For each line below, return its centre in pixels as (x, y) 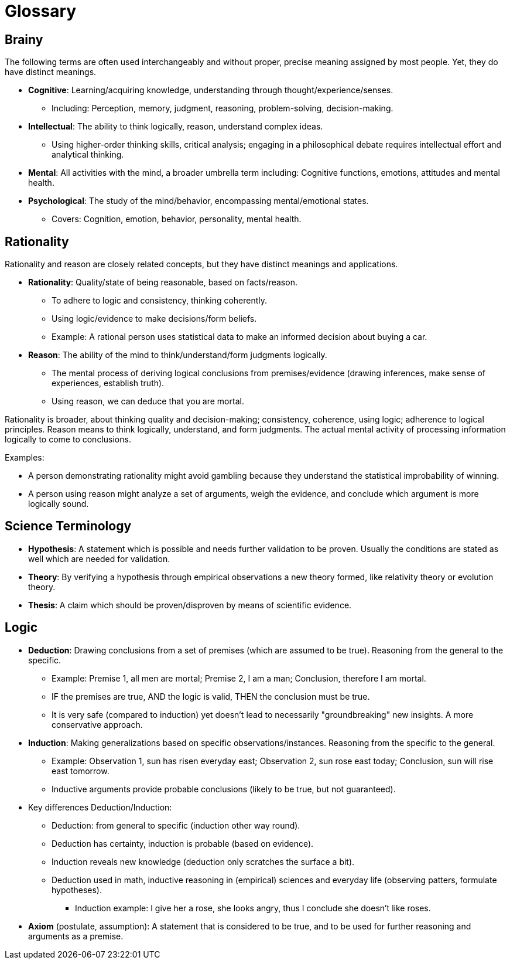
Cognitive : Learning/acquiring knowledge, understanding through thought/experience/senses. (211, 90)
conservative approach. (97, 724)
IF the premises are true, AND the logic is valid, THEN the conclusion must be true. (211, 696)
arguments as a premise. (76, 936)
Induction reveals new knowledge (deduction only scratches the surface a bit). (203, 861)
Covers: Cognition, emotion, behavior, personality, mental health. (177, 219)
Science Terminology (68, 526)
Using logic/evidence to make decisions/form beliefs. (154, 319)
